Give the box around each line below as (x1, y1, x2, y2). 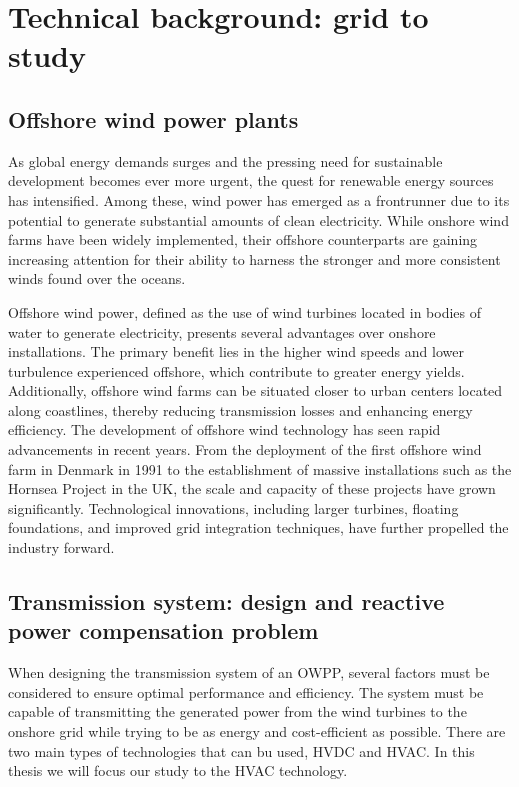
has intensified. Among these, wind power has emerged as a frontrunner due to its (8, 189, 510, 210)
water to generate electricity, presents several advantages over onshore (8, 321, 436, 342)
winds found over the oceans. (8, 268, 186, 289)
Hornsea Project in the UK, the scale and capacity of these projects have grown (8, 478, 496, 499)
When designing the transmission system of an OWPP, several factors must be (8, 662, 490, 683)
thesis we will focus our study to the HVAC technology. (8, 760, 348, 781)
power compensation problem (8, 615, 319, 646)
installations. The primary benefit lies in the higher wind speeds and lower (8, 341, 464, 362)
